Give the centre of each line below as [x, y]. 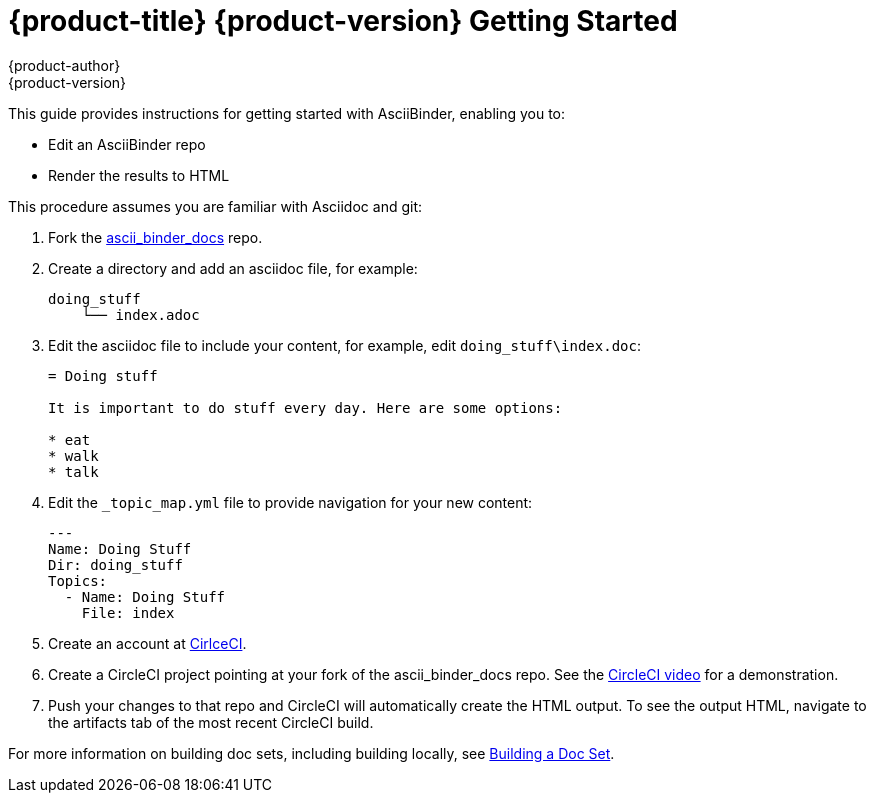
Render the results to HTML [139, 175]
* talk [73, 471]
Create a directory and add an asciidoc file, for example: [233, 268]
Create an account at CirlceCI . [147, 643]
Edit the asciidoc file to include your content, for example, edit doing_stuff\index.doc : [344, 345]
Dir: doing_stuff [115, 564]
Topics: [78, 580]
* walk [73, 455]
